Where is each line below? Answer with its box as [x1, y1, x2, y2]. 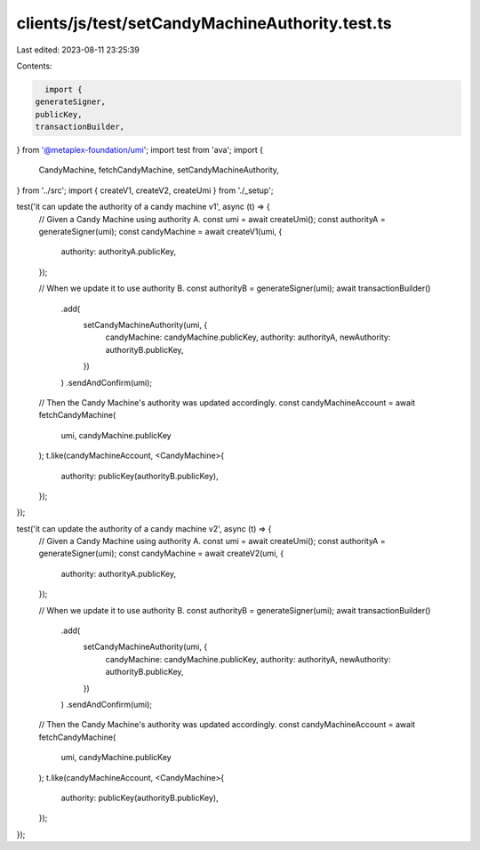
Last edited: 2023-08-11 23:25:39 [16, 44, 140, 55]
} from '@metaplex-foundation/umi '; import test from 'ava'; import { [16, 145, 264, 156]
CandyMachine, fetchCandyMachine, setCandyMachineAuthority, [38, 164, 280, 175]
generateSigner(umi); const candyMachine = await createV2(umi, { [38, 548, 284, 559]
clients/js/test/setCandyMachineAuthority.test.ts [16, 13, 392, 33]
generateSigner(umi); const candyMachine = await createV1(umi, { [38, 227, 283, 237]
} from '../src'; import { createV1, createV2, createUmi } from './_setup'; [16, 185, 274, 196]
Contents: [16, 60, 52, 71]
